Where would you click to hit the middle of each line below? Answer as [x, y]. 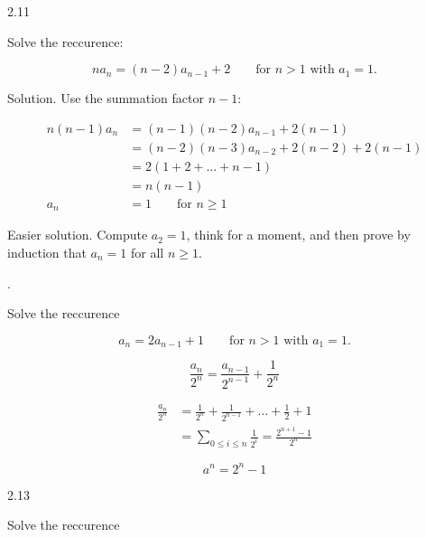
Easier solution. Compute [78, 235]
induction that [47, 252]
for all [147, 252]
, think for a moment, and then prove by [298, 235]
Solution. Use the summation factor [106, 98]
